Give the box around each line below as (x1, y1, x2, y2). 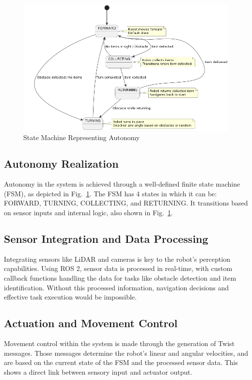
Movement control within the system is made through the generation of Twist (4, 338, 235, 348)
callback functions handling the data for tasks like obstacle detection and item (4, 272, 236, 283)
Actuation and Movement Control (4, 316, 178, 331)
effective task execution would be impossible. (4, 292, 137, 302)
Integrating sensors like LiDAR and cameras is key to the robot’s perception (4, 253, 231, 264)
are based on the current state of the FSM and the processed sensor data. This (4, 357, 238, 367)
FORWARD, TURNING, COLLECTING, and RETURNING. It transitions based (4, 198, 248, 208)
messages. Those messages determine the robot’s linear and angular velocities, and (4, 348, 249, 358)
